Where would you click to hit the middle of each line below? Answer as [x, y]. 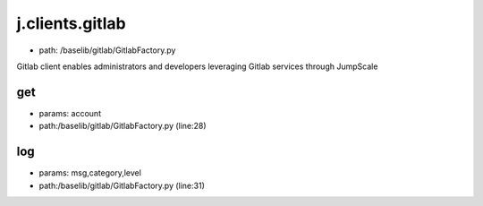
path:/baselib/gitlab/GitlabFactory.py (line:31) [122, 185]
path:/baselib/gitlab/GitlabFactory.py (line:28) [123, 126]
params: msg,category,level [90, 173]
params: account [70, 113]
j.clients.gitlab [71, 23]
